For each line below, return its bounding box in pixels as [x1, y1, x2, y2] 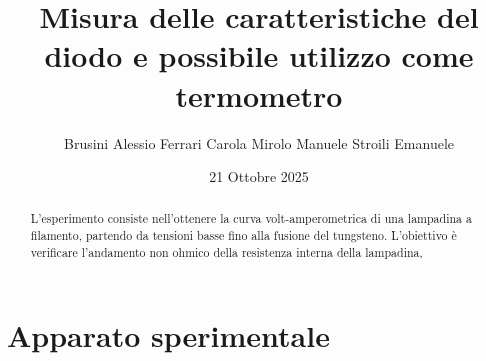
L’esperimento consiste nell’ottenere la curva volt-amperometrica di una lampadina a [30, 210, 472, 227]
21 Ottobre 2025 [209, 166, 309, 187]
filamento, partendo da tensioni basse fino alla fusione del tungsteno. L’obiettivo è [30, 227, 457, 244]
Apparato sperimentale [7, 315, 330, 356]
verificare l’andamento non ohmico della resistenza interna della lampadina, [30, 243, 423, 260]
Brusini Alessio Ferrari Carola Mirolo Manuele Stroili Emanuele [63, 132, 454, 153]
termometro [175, 74, 343, 115]
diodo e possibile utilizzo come [44, 35, 474, 76]
